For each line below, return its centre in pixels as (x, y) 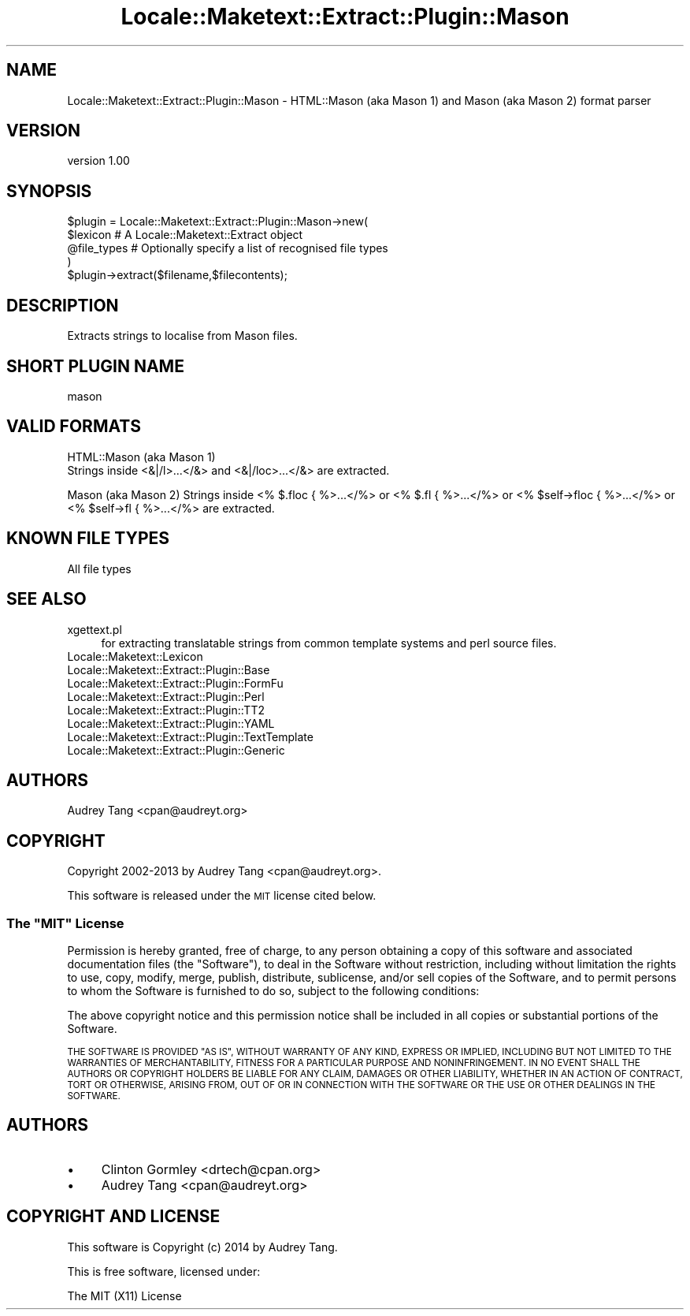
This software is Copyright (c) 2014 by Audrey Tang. (202, 1247)
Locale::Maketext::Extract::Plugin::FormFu (175, 683)
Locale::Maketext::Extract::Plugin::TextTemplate (190, 736)
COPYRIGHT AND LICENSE (113, 1217)
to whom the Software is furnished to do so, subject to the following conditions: (273, 990)
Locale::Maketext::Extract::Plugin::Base (169, 669)
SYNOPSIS (49, 191)
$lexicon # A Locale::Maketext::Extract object (185, 235)
